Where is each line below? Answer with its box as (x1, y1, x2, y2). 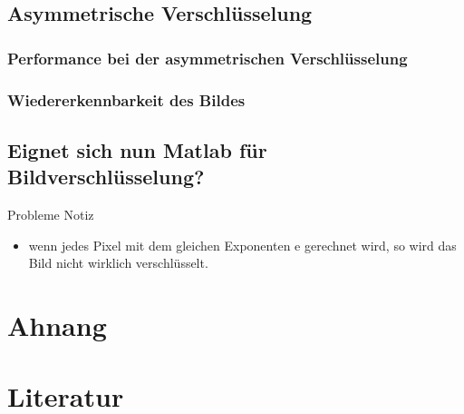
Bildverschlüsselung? (7, 163, 205, 191)
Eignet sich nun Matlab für (7, 135, 267, 163)
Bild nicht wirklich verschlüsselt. (28, 253, 208, 272)
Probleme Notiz (7, 205, 94, 224)
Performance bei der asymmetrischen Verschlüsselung (7, 46, 408, 69)
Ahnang (7, 307, 107, 344)
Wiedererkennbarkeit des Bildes (7, 88, 246, 111)
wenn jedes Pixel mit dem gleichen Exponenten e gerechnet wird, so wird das (28, 235, 457, 254)
